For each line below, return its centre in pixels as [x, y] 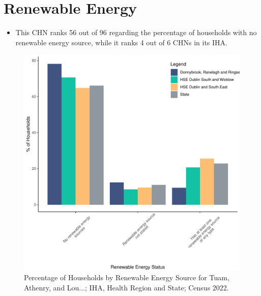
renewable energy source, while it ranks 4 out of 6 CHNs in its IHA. [121, 42]
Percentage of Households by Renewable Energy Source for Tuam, [127, 277]
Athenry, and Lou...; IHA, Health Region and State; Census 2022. [126, 287]
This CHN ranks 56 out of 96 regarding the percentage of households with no [136, 32]
